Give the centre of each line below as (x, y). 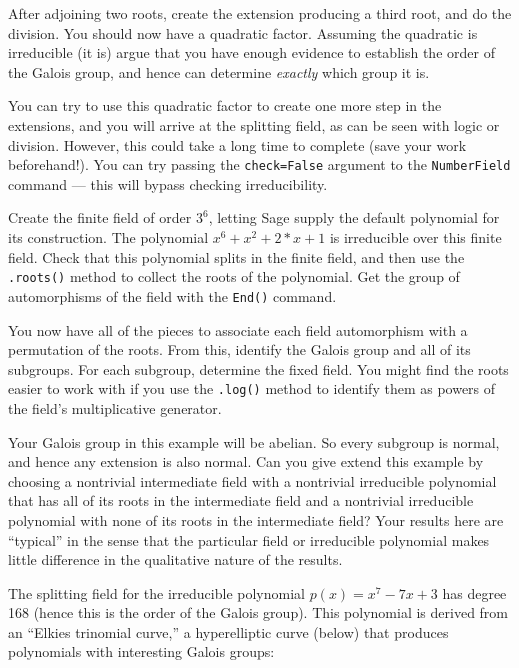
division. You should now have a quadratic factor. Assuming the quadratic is (243, 32)
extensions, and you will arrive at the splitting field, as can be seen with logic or (254, 124)
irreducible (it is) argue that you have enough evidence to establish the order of (251, 52)
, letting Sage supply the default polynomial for (354, 217)
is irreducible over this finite (415, 237)
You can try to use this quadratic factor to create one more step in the (225, 105)
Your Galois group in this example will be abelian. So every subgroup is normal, (254, 441)
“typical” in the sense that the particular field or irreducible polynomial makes (249, 539)
